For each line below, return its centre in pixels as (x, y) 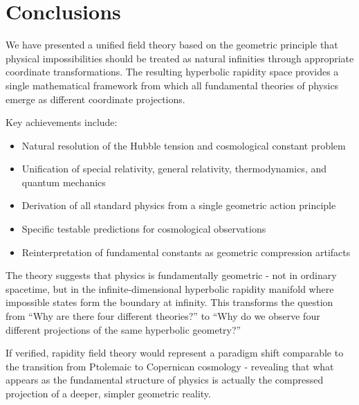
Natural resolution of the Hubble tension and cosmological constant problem (184, 145)
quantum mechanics (64, 182)
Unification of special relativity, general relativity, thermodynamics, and (174, 169)
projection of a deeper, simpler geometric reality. (108, 393)
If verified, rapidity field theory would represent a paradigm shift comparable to (175, 353)
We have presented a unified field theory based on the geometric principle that (172, 45)
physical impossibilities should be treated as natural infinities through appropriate (180, 58)
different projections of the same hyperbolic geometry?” (123, 329)
